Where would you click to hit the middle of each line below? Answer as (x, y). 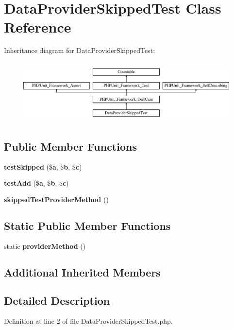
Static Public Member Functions (87, 225)
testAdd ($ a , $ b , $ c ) (36, 183)
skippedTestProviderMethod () (56, 199)
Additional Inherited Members (82, 272)
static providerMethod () (45, 246)
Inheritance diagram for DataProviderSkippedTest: (80, 50)
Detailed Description (57, 301)
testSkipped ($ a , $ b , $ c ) (43, 166)
